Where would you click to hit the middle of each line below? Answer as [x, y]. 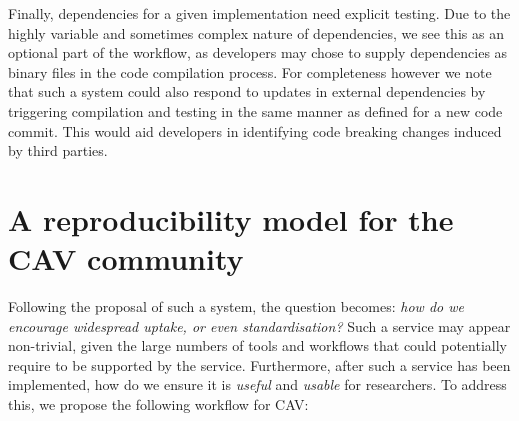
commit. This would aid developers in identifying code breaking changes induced [255, 130]
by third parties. [58, 150]
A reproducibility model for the [231, 218]
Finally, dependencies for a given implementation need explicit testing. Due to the [259, 13]
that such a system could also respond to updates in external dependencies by [247, 91]
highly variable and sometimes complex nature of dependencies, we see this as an [256, 32]
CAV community [126, 258]
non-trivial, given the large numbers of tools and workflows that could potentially [257, 345]
